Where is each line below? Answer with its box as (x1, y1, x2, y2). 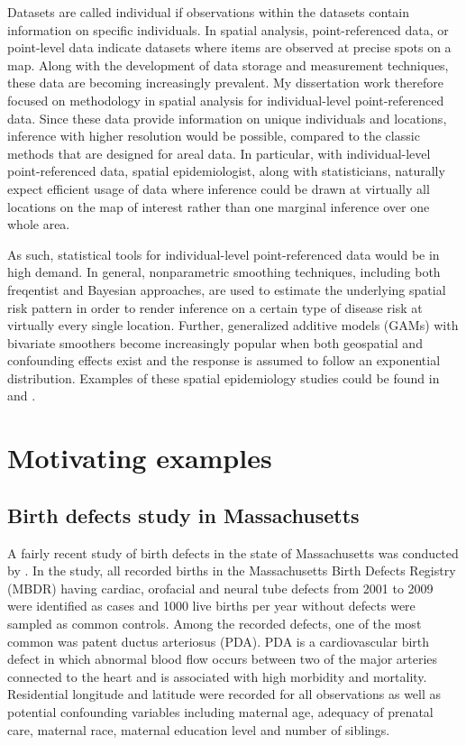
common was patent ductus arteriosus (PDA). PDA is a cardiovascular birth (7, 631, 430, 650)
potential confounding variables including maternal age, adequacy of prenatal (7, 702, 434, 721)
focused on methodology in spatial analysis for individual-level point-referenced (7, 90, 444, 109)
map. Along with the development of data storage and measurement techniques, (7, 55, 449, 74)
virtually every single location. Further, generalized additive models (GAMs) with (7, 316, 459, 335)
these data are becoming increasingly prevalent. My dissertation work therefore (7, 73, 443, 92)
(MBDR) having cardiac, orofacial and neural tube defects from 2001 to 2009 (7, 578, 434, 597)
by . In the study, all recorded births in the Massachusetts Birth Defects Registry (7, 561, 456, 580)
